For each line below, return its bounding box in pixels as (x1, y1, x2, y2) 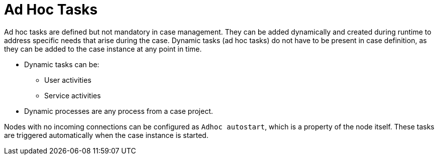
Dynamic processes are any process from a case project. (24, 106, 213, 115)
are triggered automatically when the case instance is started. (4, 130, 208, 139)
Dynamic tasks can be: (24, 60, 99, 69)
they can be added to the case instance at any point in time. (4, 44, 202, 53)
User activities (44, 75, 91, 84)
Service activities (44, 91, 101, 100)
